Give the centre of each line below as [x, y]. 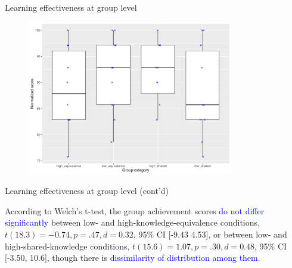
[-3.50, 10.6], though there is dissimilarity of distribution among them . [133, 258]
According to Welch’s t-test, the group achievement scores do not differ [135, 210]
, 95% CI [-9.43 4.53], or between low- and [210, 234]
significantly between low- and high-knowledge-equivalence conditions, [132, 222]
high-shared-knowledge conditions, [67, 246]
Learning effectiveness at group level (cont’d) [87, 191]
